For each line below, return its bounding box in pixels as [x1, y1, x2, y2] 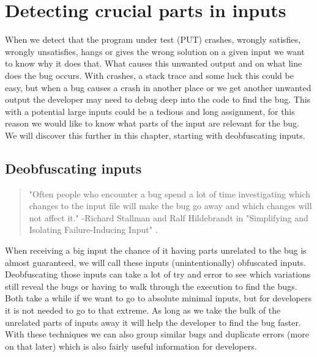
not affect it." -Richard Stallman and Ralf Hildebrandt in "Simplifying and [29, 211, 308, 224]
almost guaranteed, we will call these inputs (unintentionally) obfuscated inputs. [5, 256, 307, 268]
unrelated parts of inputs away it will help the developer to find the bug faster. [5, 315, 301, 328]
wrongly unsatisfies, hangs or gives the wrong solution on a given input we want [5, 45, 305, 57]
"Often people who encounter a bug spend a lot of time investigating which [29, 187, 311, 200]
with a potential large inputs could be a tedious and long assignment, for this [5, 105, 295, 117]
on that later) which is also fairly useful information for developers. [5, 339, 257, 352]
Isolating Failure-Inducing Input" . [29, 223, 158, 236]
